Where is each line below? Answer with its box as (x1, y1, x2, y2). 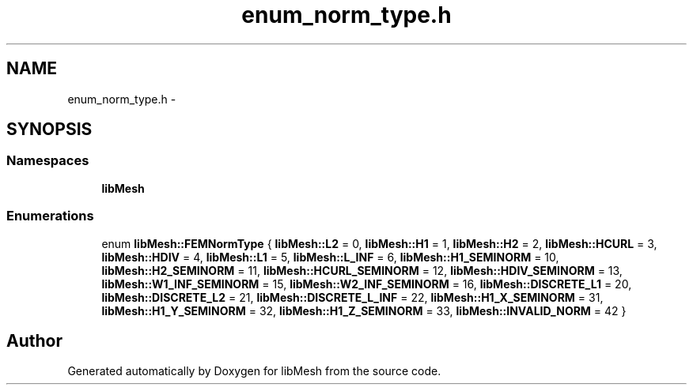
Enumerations (6, 208, 94, 224)
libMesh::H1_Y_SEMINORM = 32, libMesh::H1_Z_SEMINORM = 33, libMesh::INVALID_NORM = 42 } (101, 303, 627, 318)
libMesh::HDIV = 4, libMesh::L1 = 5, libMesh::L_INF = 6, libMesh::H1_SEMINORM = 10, (101, 250, 559, 264)
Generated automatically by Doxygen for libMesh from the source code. (67, 364, 441, 378)
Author (6, 330, 62, 351)
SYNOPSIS (6, 119, 93, 140)
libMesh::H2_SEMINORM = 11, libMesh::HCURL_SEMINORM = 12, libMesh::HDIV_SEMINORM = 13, (101, 263, 623, 277)
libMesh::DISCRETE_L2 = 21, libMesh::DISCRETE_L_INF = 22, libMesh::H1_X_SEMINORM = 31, (101, 290, 604, 304)
